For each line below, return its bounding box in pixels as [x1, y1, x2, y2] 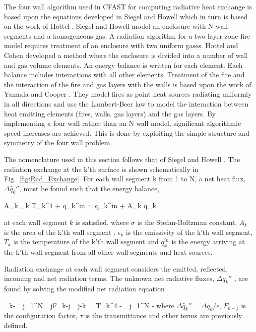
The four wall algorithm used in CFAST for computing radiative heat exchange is [4, 1, 252, 11]
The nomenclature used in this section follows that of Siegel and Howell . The [4, 154, 240, 164]
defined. [4, 320, 28, 331]
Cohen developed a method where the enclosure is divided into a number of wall [4, 50, 248, 60]
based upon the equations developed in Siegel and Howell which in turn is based [4, 11, 248, 21]
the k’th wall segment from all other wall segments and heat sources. [4, 247, 213, 257]
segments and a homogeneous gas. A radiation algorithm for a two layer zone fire [4, 30, 250, 41]
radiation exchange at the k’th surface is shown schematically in [4, 164, 198, 174]
